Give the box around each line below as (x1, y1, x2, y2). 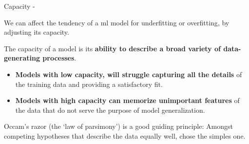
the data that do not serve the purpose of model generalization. (15, 104, 205, 115)
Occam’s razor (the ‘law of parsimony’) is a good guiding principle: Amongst (4, 121, 233, 131)
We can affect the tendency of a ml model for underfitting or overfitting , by (4, 17, 230, 27)
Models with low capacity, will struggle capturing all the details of (15, 69, 242, 79)
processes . (42, 53, 77, 63)
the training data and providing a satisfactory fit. (15, 79, 163, 89)
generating (4, 53, 40, 63)
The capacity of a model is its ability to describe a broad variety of (4, 43, 221, 53)
